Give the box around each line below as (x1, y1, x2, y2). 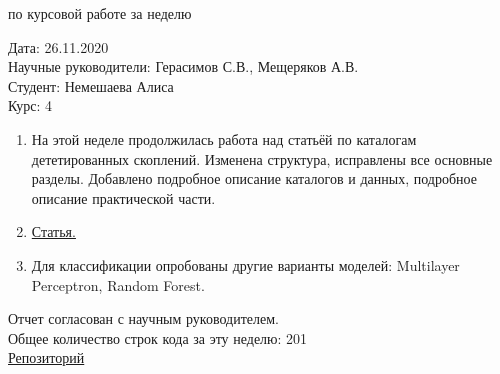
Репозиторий (8, 347, 85, 368)
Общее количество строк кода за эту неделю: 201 (8, 327, 308, 348)
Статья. (31, 221, 76, 242)
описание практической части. (31, 187, 216, 208)
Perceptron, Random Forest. (31, 274, 205, 295)
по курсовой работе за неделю (8, 3, 192, 23)
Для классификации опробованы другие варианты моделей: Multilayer (31, 254, 460, 275)
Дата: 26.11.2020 (8, 36, 109, 57)
